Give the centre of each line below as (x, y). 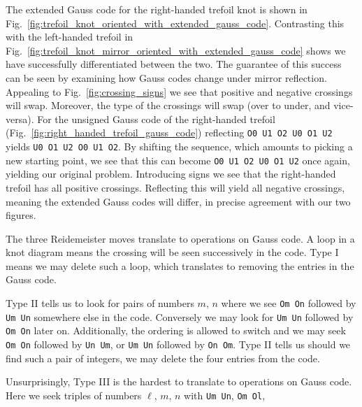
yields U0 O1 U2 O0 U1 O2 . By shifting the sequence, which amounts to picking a (179, 146)
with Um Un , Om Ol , (225, 395)
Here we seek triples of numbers (74, 395)
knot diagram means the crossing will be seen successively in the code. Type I (172, 252)
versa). (20, 119)
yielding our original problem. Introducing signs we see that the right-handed (171, 174)
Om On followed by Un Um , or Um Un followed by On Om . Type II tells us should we (178, 344)
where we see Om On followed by (289, 303)
